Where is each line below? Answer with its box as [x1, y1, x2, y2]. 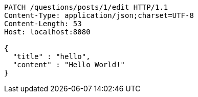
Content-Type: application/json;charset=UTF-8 [4, 11, 194, 20]
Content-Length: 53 [4, 20, 82, 28]
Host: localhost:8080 [4, 28, 91, 36]
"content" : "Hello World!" [12, 61, 125, 69]
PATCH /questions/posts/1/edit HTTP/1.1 [4, 3, 168, 11]
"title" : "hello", [12, 52, 91, 61]
